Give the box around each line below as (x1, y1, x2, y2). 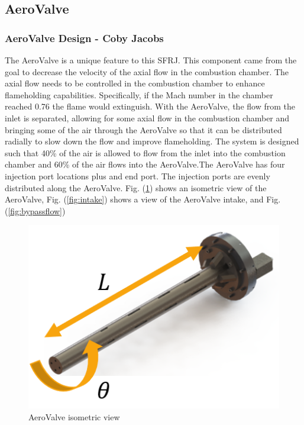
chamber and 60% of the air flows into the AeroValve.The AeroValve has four (5, 158, 285, 170)
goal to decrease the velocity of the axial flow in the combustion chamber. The (5, 65, 289, 78)
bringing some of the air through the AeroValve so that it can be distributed (5, 123, 282, 136)
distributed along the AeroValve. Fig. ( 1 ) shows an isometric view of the (5, 181, 267, 194)
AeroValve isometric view (28, 411, 120, 423)
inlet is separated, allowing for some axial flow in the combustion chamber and (5, 111, 290, 124)
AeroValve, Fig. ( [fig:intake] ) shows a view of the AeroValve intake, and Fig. (5, 193, 281, 205)
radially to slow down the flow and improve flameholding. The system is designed (5, 135, 299, 147)
